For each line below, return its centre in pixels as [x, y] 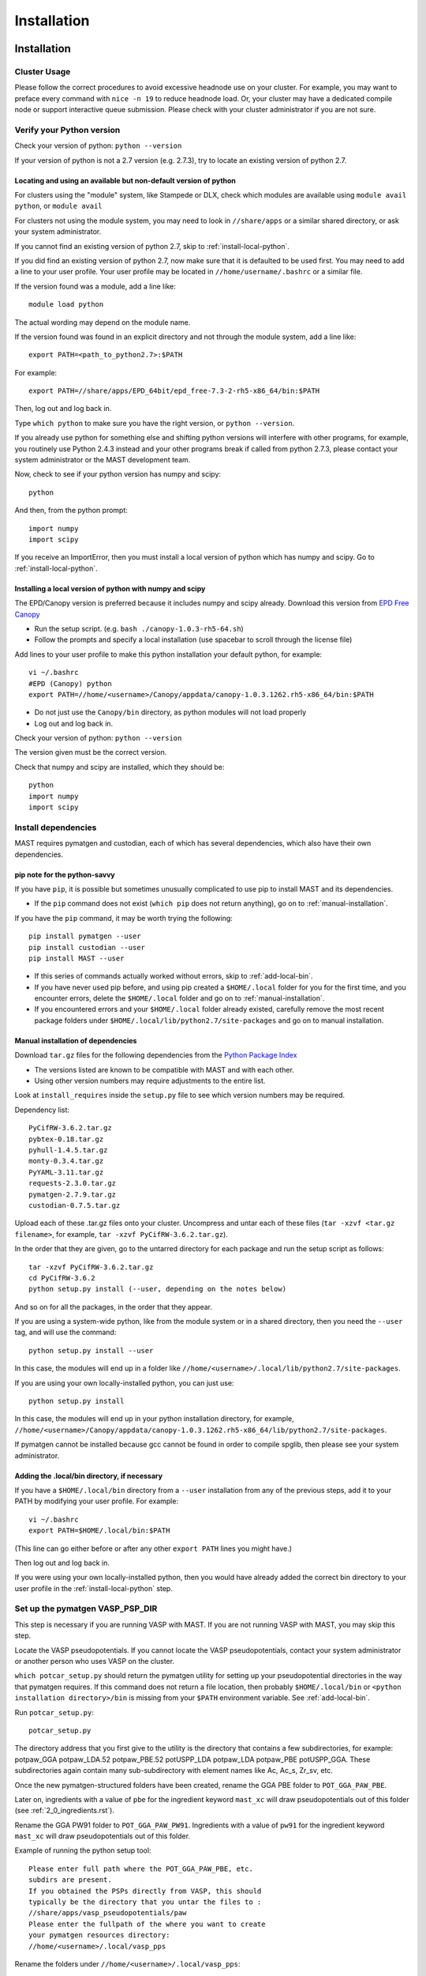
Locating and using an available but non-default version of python [125, 180]
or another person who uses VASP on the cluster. [95, 1661]
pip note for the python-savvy [65, 874]
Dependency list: [42, 1110]
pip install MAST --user [77, 958]
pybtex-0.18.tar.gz [66, 1139]
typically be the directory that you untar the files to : [145, 1902]
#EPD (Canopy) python [70, 683]
